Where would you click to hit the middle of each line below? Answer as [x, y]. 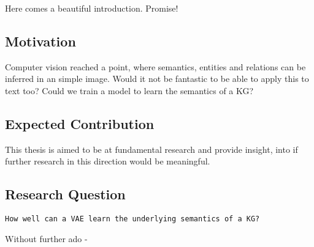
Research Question [65, 194]
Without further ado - [46, 238]
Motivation [40, 41]
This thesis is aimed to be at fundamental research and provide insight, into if [151, 149]
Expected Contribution [80, 123]
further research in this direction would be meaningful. [108, 161]
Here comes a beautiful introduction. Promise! [92, 8]
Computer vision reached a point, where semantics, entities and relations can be [155, 66]
